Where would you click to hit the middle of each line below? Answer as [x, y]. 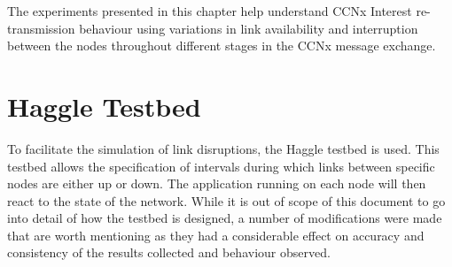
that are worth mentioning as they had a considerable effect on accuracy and [216, 235]
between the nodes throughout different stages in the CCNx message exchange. [222, 46]
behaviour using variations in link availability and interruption [249, 28]
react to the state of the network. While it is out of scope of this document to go [226, 200]
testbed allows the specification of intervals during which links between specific [221, 166]
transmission [41, 28]
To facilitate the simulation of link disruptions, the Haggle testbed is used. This [223, 148]
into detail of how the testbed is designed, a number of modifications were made [225, 218]
